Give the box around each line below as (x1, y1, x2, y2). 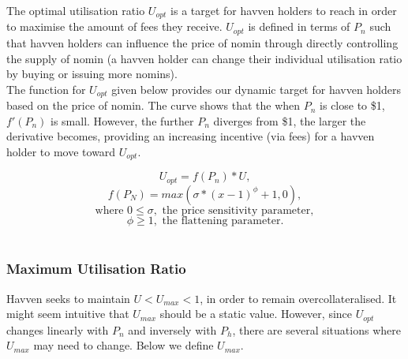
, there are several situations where (232, 321, 401, 338)
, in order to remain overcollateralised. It (200, 290, 397, 306)
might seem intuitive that (6, 305, 129, 322)
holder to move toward (6, 143, 116, 159)
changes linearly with (6, 321, 109, 338)
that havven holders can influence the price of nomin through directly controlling (6, 34, 399, 50)
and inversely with (128, 321, 217, 338)
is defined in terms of (248, 18, 350, 35)
